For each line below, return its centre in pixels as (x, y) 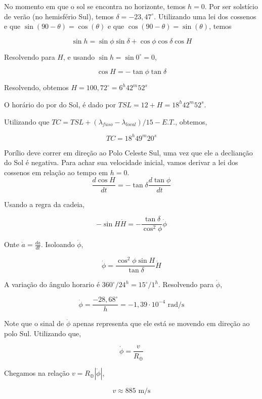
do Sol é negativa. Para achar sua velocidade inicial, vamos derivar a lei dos (121, 162)
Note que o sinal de (34, 323)
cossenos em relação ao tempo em (56, 172)
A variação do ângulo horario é (52, 284)
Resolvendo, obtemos (36, 87)
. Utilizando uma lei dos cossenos (205, 16)
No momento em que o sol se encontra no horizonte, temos (95, 6)
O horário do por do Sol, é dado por (60, 104)
